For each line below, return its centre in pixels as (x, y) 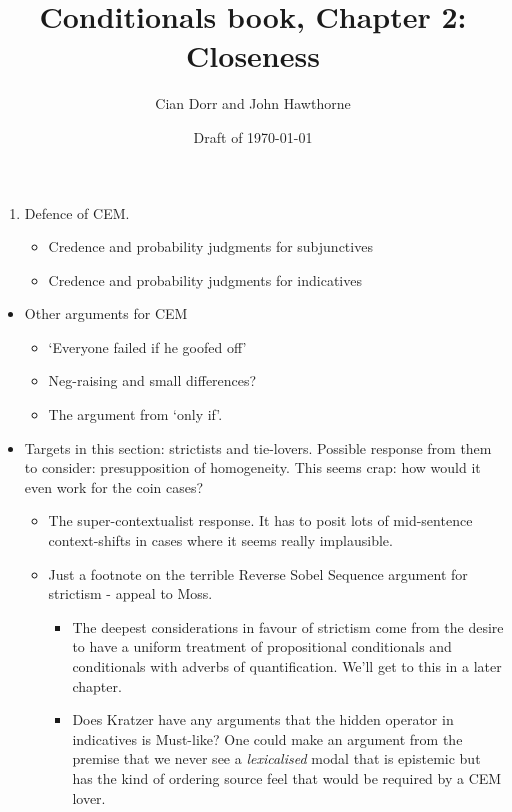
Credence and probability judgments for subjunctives (210, 246)
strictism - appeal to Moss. (130, 593)
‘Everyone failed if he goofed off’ (147, 346)
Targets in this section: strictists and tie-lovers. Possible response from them (258, 447)
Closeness (253, 55)
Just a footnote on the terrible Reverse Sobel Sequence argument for (258, 573)
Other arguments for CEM (106, 313)
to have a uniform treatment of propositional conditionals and (262, 646)
